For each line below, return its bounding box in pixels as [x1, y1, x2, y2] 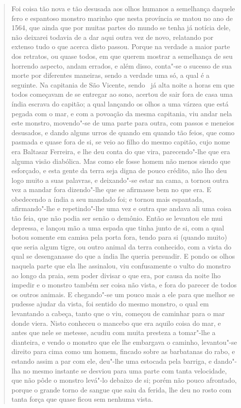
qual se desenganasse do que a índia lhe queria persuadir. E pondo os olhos [11, 251, 235, 261]
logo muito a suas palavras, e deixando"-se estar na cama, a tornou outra [11, 175, 229, 185]
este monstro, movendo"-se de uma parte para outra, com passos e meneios [11, 118, 234, 128]
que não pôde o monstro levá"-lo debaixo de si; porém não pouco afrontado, [11, 375, 237, 385]
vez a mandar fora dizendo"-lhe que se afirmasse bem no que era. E [11, 184, 211, 195]
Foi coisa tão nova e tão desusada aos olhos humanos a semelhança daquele [11, 3, 235, 13]
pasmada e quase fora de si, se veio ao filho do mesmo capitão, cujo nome [11, 137, 230, 147]
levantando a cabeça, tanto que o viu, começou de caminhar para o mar [11, 308, 225, 318]
